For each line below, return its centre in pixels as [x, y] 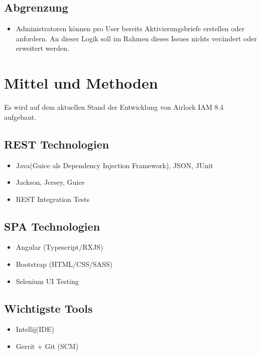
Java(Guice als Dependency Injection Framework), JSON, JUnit [114, 165]
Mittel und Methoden [81, 83]
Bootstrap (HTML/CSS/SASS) [64, 264]
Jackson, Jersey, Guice [50, 182]
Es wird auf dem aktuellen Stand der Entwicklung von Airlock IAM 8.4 [114, 107]
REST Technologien [57, 144]
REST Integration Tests [53, 199]
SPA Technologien [52, 226]
